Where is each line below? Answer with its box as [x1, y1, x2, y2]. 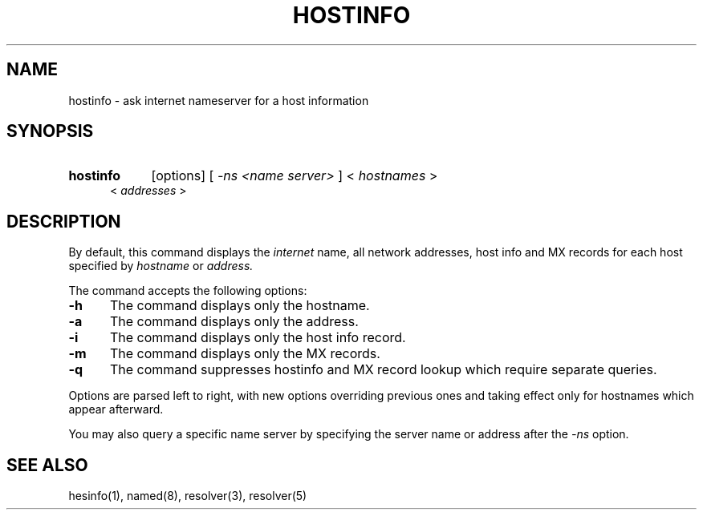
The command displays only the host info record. [109, 329, 406, 346]
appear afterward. [68, 402, 164, 417]
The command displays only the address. [109, 313, 359, 330]
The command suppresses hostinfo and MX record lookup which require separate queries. [109, 361, 657, 378]
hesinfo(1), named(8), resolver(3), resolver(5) [68, 489, 307, 503]
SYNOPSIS [6, 121, 94, 142]
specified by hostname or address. [68, 259, 254, 273]
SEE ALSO [6, 454, 88, 475]
